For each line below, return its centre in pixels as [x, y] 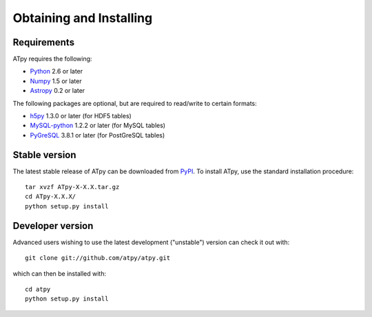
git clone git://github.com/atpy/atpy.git [98, 258]
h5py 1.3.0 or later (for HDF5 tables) [81, 116]
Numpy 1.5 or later [56, 81]
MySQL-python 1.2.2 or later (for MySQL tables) [97, 125]
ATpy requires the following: [52, 59]
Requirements [44, 42]
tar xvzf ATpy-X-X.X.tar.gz [72, 187]
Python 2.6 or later [56, 72]
